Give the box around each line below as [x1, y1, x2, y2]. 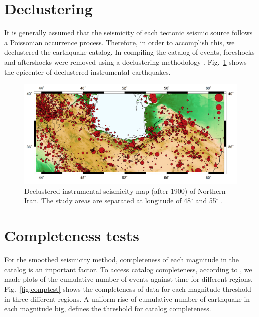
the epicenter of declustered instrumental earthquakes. [4, 66, 171, 77]
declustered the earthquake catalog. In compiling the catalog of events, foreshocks [4, 47, 255, 57]
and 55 [195, 195, 216, 206]
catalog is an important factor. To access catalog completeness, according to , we [4, 264, 252, 274]
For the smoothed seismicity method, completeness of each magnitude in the [4, 254, 239, 265]
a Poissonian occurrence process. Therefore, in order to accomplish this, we [4, 37, 235, 47]
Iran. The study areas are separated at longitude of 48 [24, 195, 191, 206]
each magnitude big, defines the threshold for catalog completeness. [4, 303, 211, 314]
